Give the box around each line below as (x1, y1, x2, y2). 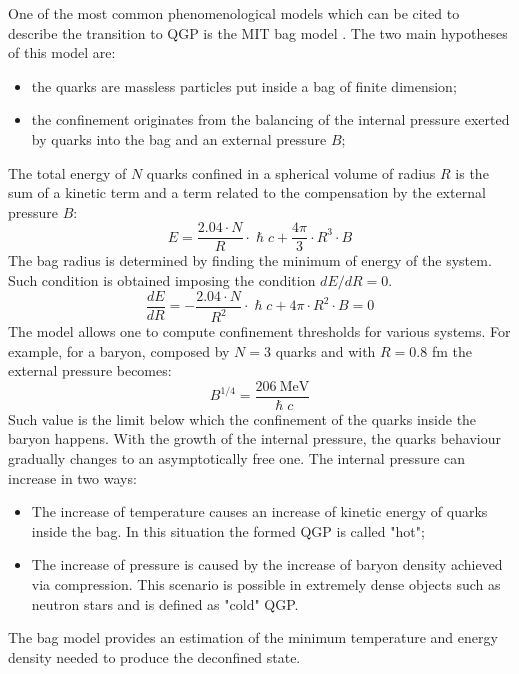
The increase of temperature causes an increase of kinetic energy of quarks (31, 501, 488, 522)
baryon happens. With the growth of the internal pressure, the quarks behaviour (8, 428, 501, 449)
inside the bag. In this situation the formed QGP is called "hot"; (31, 520, 425, 541)
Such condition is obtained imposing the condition (8, 270, 316, 290)
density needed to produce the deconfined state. (8, 646, 301, 667)
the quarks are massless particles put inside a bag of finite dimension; (31, 75, 457, 96)
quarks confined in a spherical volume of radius (146, 162, 436, 183)
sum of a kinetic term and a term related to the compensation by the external (8, 182, 486, 203)
